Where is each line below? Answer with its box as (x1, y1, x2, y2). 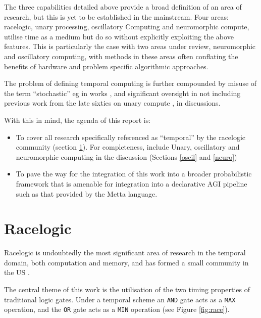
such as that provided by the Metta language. (16, 188, 158, 199)
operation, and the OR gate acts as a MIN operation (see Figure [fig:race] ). (4, 304, 230, 314)
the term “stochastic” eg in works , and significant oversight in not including (4, 87, 241, 98)
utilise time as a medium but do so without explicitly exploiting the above (4, 31, 234, 41)
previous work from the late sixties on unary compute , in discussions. (4, 98, 221, 108)
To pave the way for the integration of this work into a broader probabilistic (16, 168, 252, 179)
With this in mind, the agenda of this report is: (4, 114, 151, 125)
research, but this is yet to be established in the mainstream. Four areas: (4, 11, 229, 22)
